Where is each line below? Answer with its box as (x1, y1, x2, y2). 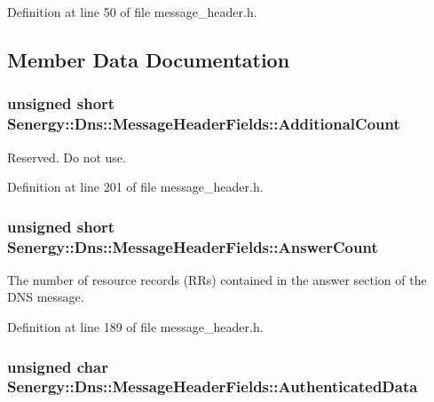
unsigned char (7, 355, 108, 377)
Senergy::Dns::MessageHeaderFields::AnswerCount (7, 235, 378, 257)
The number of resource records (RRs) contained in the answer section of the (7, 270, 427, 288)
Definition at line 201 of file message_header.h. (7, 177, 264, 196)
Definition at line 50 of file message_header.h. (7, 3, 257, 20)
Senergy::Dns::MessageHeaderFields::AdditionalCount (7, 113, 400, 135)
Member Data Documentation (7, 45, 290, 73)
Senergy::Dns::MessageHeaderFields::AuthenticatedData (7, 375, 418, 398)
